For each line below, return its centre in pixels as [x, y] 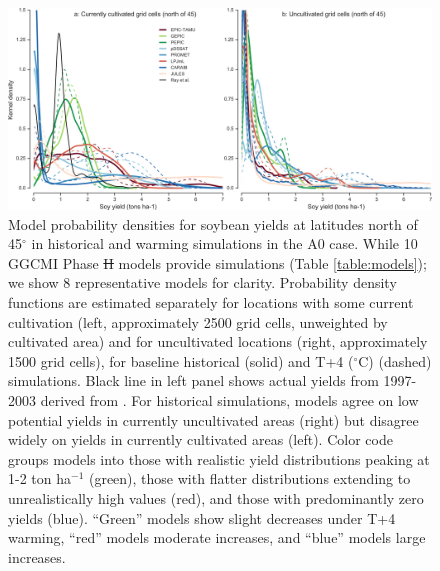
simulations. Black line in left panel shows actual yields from [193, 380]
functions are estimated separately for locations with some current [211, 302]
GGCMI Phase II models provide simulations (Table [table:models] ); [217, 262]
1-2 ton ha [39, 478]
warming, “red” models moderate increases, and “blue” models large [217, 537]
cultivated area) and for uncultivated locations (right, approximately [218, 341]
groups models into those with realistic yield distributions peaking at [219, 458]
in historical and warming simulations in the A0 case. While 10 [224, 243]
